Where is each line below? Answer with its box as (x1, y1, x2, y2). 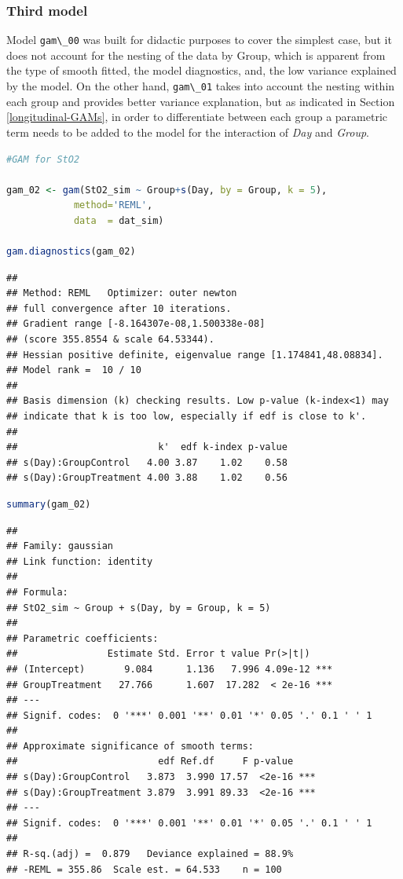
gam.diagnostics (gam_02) (6, 246, 136, 258)
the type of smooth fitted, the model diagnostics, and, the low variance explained (6, 62, 397, 79)
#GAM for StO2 (6, 153, 80, 165)
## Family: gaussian (6, 540, 114, 552)
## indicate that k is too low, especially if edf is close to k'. (6, 411, 367, 422)
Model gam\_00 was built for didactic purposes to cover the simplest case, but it (6, 31, 392, 48)
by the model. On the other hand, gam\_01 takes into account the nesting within (6, 78, 395, 94)
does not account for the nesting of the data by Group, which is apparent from (6, 46, 386, 63)
